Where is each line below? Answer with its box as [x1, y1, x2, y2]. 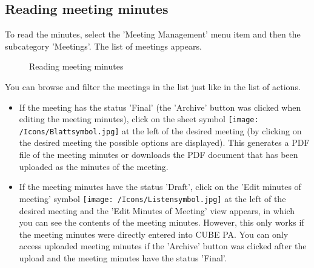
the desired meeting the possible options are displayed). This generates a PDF [19, 136, 310, 149]
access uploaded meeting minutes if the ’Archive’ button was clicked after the [19, 240, 307, 252]
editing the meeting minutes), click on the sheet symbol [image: [19, 113, 259, 125]
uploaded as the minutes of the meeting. [19, 160, 169, 172]
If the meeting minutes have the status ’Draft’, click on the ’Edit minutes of [19, 180, 301, 193]
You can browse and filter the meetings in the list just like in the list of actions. [5, 80, 301, 93]
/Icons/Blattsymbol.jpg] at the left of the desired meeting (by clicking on [19, 124, 302, 137]
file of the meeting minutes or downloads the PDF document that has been [19, 148, 298, 161]
